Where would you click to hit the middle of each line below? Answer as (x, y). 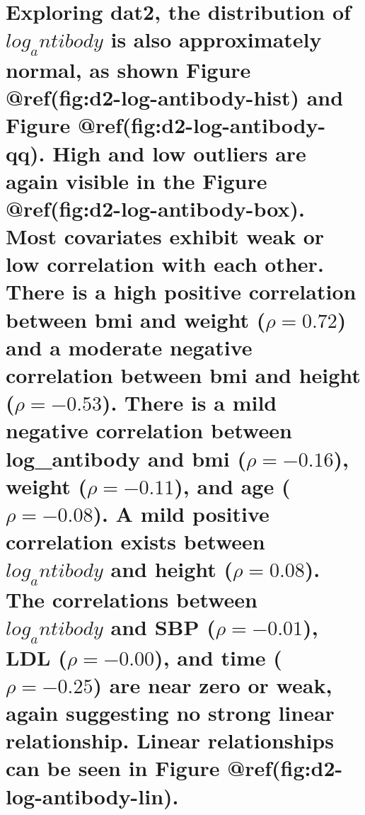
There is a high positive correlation (181, 291)
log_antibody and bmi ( (126, 458)
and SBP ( (163, 627)
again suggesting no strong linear (170, 713)
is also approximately (216, 39)
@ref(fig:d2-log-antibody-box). (155, 208)
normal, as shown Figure (128, 69)
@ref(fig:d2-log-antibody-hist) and (175, 97)
